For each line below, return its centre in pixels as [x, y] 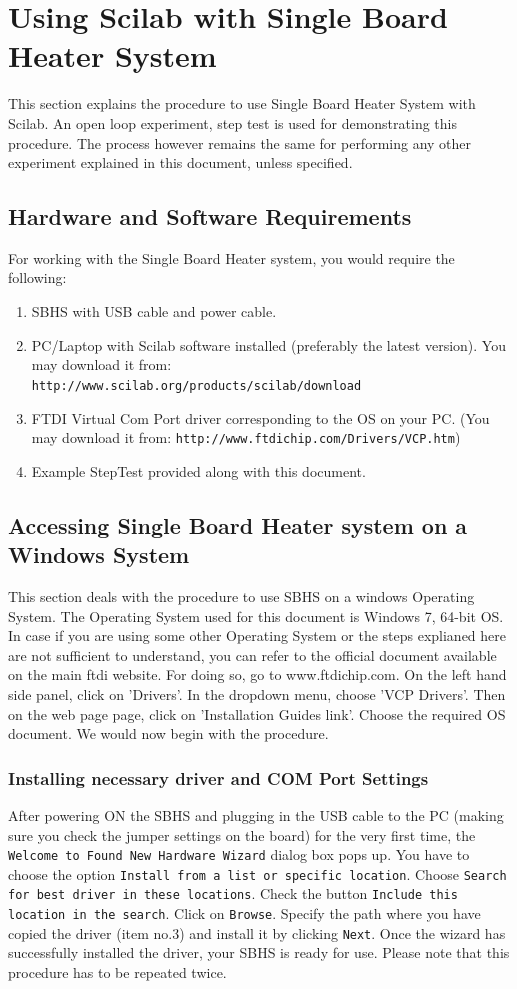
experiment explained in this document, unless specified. [180, 162]
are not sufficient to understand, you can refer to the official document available [252, 654]
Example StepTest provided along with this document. [198, 470]
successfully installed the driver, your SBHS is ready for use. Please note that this [259, 952]
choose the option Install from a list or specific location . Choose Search [257, 873]
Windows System [99, 554]
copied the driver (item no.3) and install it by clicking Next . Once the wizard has [257, 932]
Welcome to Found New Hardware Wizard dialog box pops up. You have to [239, 854]
